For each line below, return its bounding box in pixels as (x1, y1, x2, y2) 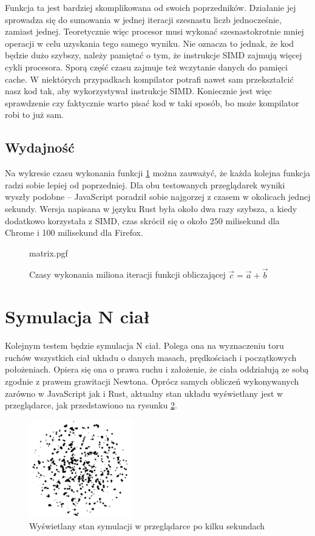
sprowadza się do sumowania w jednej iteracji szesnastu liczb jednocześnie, (5, 13, 282, 26)
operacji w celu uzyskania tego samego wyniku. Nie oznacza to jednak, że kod (5, 36, 294, 49)
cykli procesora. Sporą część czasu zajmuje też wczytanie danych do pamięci (5, 60, 288, 73)
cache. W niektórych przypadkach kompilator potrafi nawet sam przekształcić (5, 72, 294, 85)
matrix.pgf (29, 246, 68, 259)
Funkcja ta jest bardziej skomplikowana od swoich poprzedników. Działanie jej (5, 1, 296, 13)
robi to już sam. (5, 108, 64, 121)
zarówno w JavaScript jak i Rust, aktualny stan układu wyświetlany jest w (5, 387, 283, 399)
